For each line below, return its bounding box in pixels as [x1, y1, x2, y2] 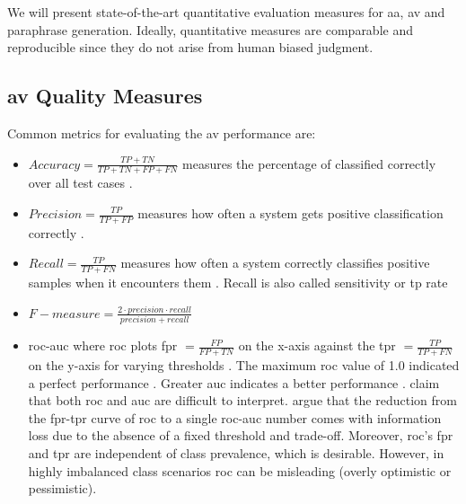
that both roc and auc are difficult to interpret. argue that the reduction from [28, 391, 457, 410]
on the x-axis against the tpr [238, 336, 396, 355]
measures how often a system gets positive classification [137, 204, 444, 222]
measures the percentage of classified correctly [182, 154, 436, 172]
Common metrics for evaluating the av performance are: [7, 123, 316, 142]
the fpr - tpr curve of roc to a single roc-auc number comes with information [28, 408, 442, 427]
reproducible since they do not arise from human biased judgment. [7, 38, 374, 57]
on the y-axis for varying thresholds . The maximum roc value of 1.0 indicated [28, 355, 460, 374]
